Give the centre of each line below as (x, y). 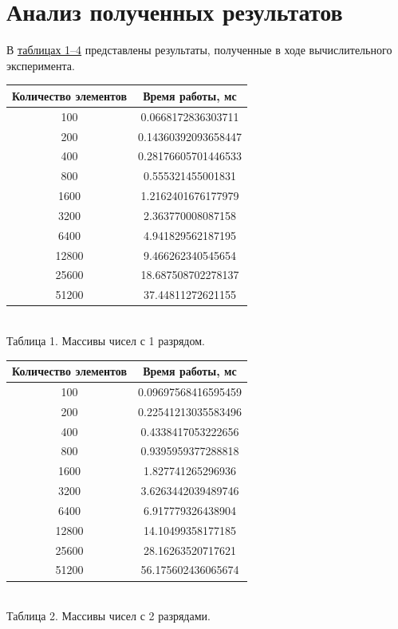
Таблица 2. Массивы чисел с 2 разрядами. (108, 616)
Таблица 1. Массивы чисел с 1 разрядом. (106, 340)
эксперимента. (41, 65)
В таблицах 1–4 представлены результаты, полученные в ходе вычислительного (199, 50)
